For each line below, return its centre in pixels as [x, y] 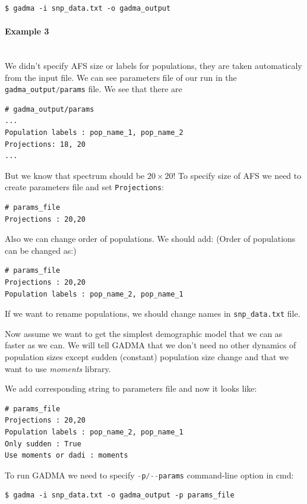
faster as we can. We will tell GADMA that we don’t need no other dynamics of [151, 345]
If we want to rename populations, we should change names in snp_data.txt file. [153, 314]
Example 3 [27, 31]
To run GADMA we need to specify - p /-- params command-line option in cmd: [149, 475]
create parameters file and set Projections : [85, 187]
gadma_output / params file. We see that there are [94, 89]
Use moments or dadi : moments [67, 456]
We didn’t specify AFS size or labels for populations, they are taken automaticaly [153, 65]
